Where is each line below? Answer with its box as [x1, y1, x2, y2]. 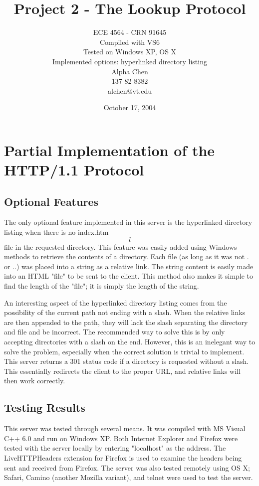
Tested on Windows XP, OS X [83, 46, 177, 57]
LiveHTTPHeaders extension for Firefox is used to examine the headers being [4, 452, 242, 463]
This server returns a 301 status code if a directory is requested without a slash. [4, 356, 249, 366]
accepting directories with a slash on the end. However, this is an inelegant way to [4, 336, 256, 346]
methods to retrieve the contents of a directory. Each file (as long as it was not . [4, 251, 249, 262]
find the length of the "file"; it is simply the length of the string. [4, 281, 199, 291]
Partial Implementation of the [4, 140, 215, 160]
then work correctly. [4, 375, 65, 386]
